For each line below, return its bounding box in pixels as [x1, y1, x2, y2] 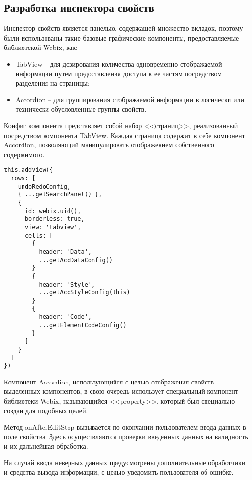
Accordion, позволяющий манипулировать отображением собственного [4, 140, 214, 150]
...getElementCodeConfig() [39, 321, 127, 329]
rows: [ [11, 174, 36, 182]
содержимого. [4, 149, 45, 159]
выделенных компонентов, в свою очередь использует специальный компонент [4, 386, 238, 396]
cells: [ [24, 232, 53, 239]
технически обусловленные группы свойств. [15, 104, 147, 114]
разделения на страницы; [15, 78, 90, 88]
